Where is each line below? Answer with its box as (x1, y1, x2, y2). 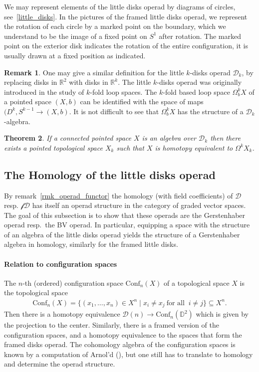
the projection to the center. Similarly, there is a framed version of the (4, 320, 219, 330)
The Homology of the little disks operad (4, 167, 216, 182)
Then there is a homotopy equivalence (4, 309, 120, 319)
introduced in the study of (4, 86, 84, 97)
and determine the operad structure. (4, 359, 115, 369)
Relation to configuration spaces (4, 258, 117, 269)
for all (166, 299, 185, 307)
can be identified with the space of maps (80, 96, 204, 107)
